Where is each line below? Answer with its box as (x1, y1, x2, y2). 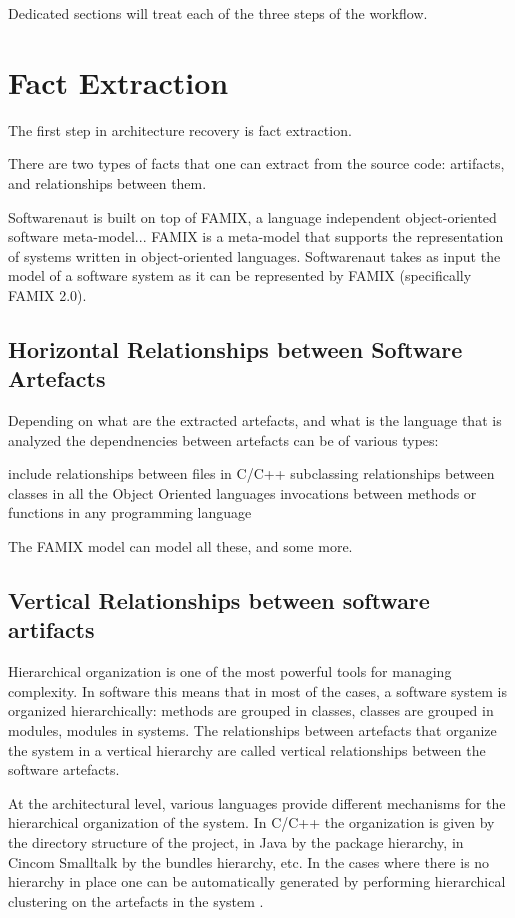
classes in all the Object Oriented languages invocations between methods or (8, 482, 477, 503)
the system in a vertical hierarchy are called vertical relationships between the (8, 739, 486, 760)
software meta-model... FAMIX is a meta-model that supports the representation (8, 226, 504, 247)
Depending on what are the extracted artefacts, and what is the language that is (8, 410, 502, 431)
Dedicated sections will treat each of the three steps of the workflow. (8, 3, 428, 23)
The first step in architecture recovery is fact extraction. (8, 119, 352, 140)
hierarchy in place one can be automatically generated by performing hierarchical (8, 871, 506, 892)
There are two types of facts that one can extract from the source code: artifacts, (8, 153, 505, 174)
